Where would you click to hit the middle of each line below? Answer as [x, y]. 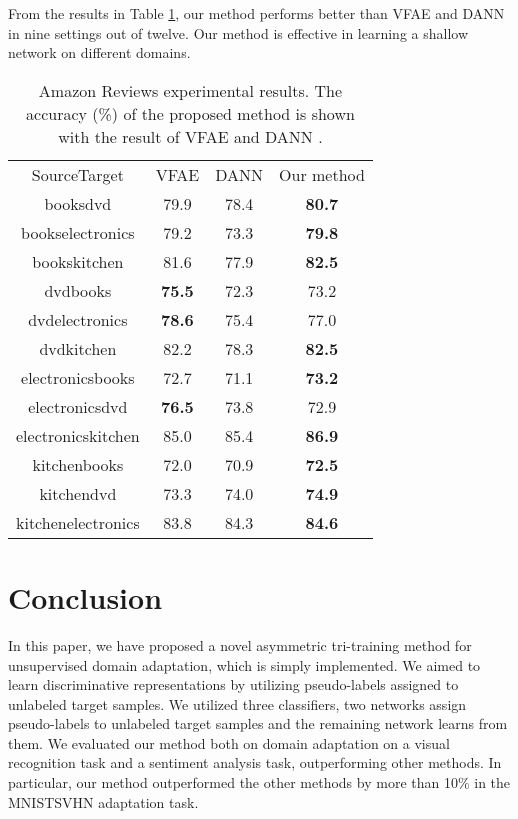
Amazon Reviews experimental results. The [190, 90]
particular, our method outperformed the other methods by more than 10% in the [259, 782]
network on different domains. [99, 52]
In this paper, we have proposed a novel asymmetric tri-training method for [240, 644]
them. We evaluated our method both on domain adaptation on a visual [229, 742]
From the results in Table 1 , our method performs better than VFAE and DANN [256, 13]
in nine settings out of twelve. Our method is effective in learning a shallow [238, 32]
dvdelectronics [78, 319]
